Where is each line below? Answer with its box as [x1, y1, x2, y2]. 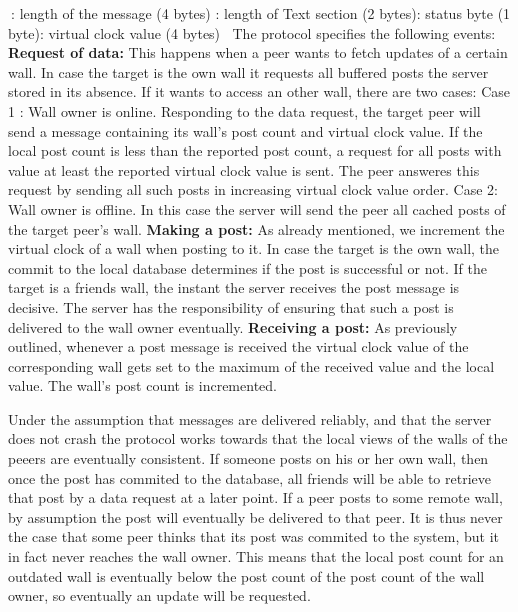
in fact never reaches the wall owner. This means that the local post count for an [8, 546, 504, 567]
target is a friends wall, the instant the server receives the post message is [8, 277, 460, 298]
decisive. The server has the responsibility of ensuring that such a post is [8, 296, 454, 317]
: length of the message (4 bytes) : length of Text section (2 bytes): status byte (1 [11, 3, 511, 23]
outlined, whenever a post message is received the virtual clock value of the [8, 336, 469, 357]
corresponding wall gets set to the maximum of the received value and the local [8, 355, 495, 376]
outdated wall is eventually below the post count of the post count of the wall [8, 565, 485, 586]
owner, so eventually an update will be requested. [8, 585, 311, 606]
